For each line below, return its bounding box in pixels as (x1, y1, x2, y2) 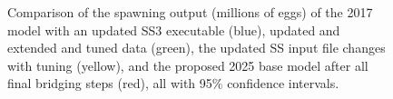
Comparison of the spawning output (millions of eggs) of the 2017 (7, 3, 373, 21)
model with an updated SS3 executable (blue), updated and (7, 20, 340, 39)
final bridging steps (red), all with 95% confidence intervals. (7, 74, 339, 93)
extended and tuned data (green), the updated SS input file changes (7, 38, 386, 57)
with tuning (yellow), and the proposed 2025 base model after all (7, 55, 368, 74)
